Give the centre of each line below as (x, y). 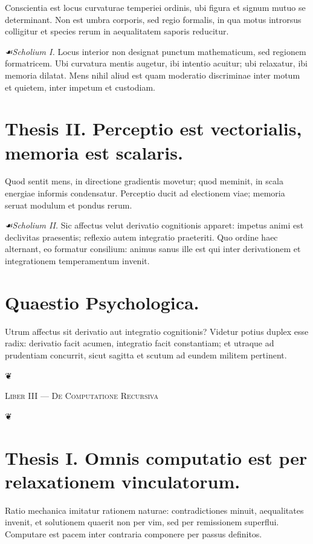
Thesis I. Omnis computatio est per (156, 457)
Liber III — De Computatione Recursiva (82, 396)
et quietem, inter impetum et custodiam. (80, 87)
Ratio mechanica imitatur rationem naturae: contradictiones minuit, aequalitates (154, 510)
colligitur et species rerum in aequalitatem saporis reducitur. (117, 31)
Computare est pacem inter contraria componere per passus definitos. (134, 533)
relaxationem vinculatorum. (123, 481)
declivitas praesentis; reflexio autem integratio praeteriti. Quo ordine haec (141, 237)
